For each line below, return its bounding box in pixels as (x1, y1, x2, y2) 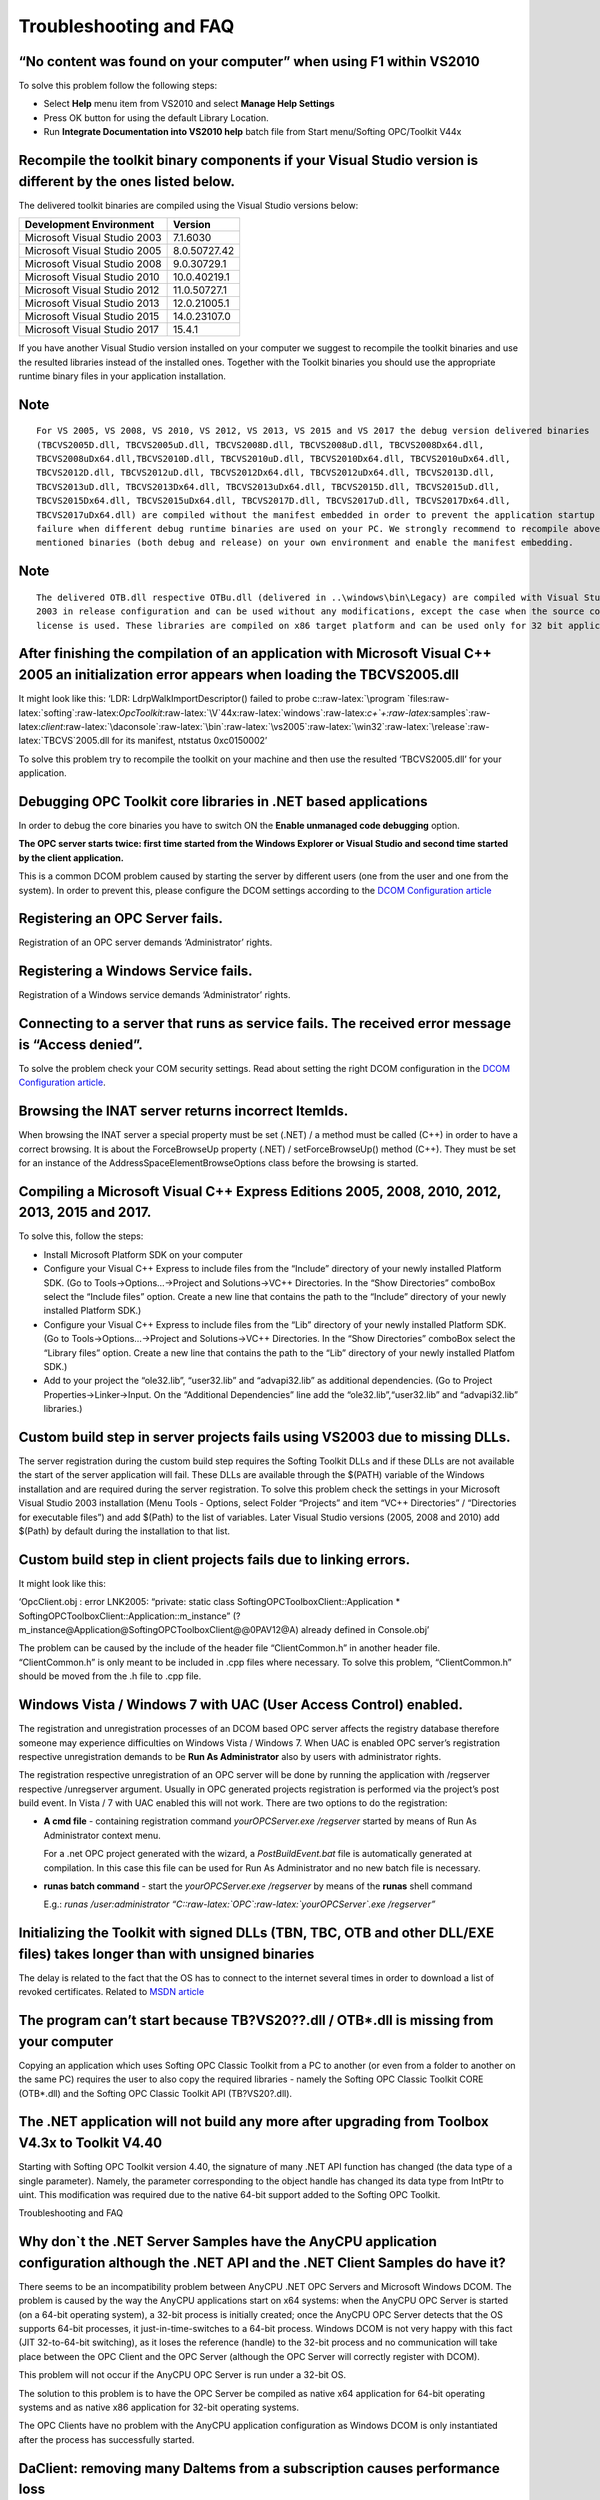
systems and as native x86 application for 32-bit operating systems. (18, 2401, 300, 2413)
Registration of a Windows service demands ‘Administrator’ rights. (18, 989, 291, 1001)
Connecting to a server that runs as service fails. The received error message (18, 1015, 512, 1032)
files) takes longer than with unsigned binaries (18, 1945, 315, 1962)
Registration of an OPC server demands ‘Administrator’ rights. (18, 936, 273, 949)
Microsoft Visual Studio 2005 (24, 244, 162, 258)
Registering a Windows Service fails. (18, 963, 254, 980)
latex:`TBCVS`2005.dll (18, 735, 110, 747)
